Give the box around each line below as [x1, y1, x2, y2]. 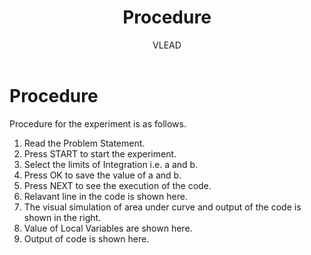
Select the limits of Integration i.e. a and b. [23, 158, 199, 170]
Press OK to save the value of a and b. [23, 169, 182, 181]
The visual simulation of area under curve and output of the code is [23, 201, 302, 213]
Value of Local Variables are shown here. [23, 222, 193, 234]
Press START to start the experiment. [23, 147, 177, 160]
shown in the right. [23, 211, 102, 223]
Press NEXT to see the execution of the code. [23, 179, 212, 191]
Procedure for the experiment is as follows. [9, 117, 187, 130]
